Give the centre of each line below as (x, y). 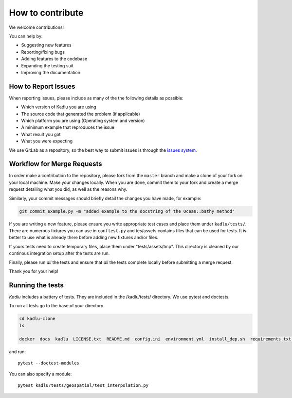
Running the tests (36, 285)
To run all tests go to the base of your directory (56, 306)
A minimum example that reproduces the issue (68, 127)
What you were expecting (47, 141)
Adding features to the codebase (54, 59)
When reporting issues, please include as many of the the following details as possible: (96, 98)
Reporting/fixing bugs (43, 52)
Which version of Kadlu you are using (59, 107)
